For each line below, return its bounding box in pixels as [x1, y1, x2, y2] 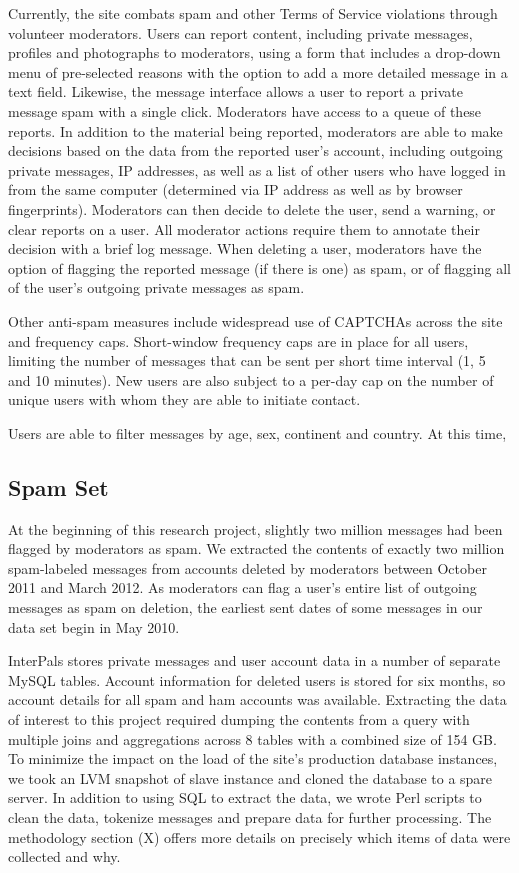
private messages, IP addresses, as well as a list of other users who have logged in [8, 159, 506, 180]
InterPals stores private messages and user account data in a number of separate [8, 650, 501, 671]
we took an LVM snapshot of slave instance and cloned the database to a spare [8, 767, 493, 788]
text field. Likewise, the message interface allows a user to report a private [8, 81, 463, 102]
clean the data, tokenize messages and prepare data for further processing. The [8, 806, 492, 827]
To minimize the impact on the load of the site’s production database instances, [8, 748, 498, 769]
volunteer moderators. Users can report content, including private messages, [8, 22, 473, 43]
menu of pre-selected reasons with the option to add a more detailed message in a [8, 61, 508, 82]
